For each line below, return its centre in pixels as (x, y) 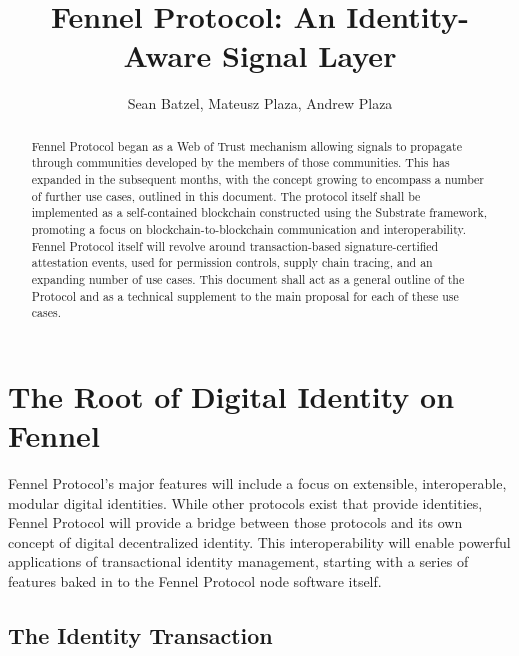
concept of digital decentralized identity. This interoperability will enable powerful (259, 541)
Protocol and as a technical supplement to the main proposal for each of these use (245, 295)
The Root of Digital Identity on (231, 395)
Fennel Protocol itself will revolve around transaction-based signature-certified (235, 245)
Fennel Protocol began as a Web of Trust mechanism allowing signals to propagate (246, 145)
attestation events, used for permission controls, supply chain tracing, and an (232, 262)
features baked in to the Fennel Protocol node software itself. (195, 581)
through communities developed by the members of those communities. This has (240, 162)
